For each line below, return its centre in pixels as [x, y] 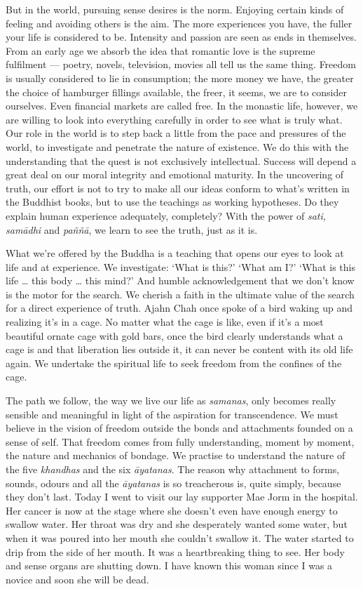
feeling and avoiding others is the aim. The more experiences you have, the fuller [179, 23]
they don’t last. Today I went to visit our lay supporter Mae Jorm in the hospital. [182, 497]
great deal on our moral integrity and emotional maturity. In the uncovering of [175, 174]
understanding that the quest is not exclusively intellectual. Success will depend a [181, 160]
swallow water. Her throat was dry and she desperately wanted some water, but [177, 524]
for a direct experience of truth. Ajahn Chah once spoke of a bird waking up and [179, 308]
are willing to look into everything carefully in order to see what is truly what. [174, 119]
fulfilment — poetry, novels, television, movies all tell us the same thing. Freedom [181, 64]
